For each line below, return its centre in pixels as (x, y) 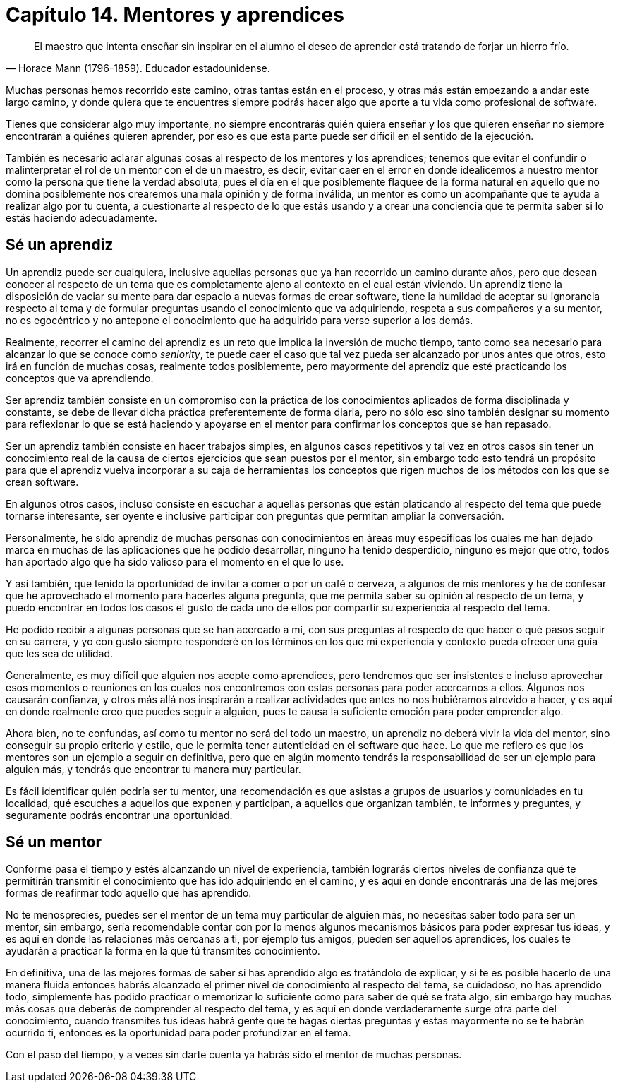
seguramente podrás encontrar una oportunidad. (119, 815)
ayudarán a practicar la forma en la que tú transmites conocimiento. (163, 951)
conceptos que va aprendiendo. (80, 378)
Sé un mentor (54, 842)
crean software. (42, 482)
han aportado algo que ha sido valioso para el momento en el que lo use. (175, 561)
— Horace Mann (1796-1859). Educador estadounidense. (138, 68)
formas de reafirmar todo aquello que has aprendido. (129, 893)
